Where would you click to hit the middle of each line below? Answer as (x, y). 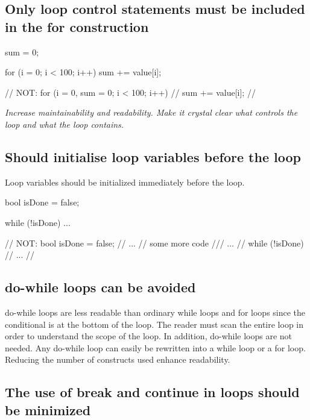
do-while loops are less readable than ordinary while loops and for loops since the (155, 312)
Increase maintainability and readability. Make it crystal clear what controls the (151, 112)
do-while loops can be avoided (100, 287)
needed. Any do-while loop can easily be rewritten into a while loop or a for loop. (155, 347)
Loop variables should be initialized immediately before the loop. (125, 182)
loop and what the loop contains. (65, 124)
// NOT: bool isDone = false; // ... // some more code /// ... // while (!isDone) (154, 243)
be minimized (48, 409)
